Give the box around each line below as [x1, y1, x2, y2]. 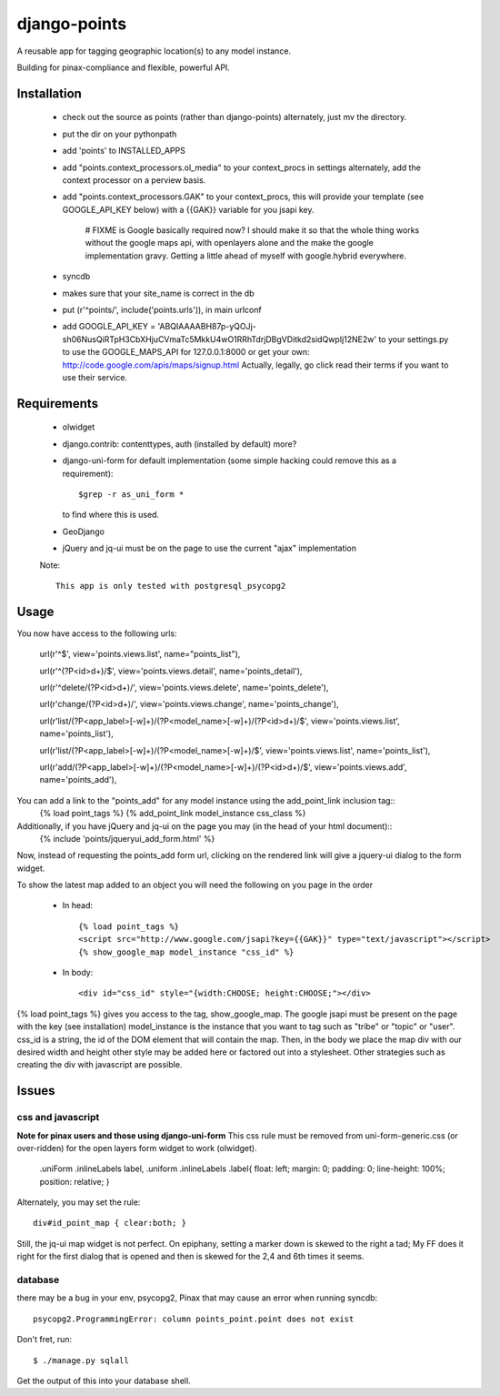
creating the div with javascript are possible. [16, 1059, 183, 1070]
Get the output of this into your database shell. [16, 1375, 191, 1386]
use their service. [62, 371, 127, 382]
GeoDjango [62, 526, 105, 537]
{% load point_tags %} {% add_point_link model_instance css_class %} [39, 808, 306, 819]
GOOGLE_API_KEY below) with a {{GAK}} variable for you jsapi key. [62, 204, 315, 215]
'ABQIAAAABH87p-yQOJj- [157, 321, 256, 332]
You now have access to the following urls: [16, 628, 177, 639]
